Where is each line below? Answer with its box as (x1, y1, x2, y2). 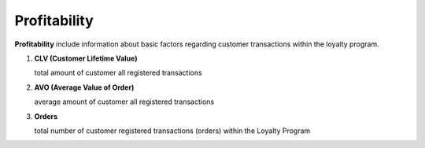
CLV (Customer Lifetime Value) (34, 54, 138, 63)
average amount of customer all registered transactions (34, 97, 215, 106)
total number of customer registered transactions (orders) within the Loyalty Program (34, 126, 311, 135)
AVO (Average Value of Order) (34, 83, 135, 92)
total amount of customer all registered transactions (34, 68, 202, 78)
